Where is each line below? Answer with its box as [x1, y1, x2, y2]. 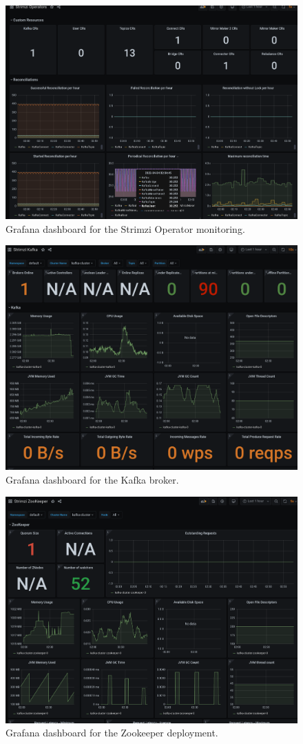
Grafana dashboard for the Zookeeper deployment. [6, 725, 218, 740]
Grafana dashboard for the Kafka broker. [6, 473, 179, 487]
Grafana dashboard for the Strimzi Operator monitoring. [6, 221, 245, 236]
